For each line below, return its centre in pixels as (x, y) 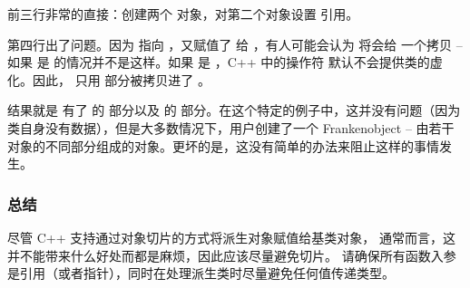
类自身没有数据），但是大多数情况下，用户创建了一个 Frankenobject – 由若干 (231, 127)
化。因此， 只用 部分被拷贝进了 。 (109, 79)
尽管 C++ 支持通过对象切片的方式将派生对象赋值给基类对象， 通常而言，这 (231, 237)
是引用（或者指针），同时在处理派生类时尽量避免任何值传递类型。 (201, 273)
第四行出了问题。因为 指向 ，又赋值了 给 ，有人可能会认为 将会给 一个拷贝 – (235, 44)
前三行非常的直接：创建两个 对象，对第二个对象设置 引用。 (183, 14)
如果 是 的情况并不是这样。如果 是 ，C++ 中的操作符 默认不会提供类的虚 (225, 62)
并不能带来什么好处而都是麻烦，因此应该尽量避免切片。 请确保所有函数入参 (232, 255)
